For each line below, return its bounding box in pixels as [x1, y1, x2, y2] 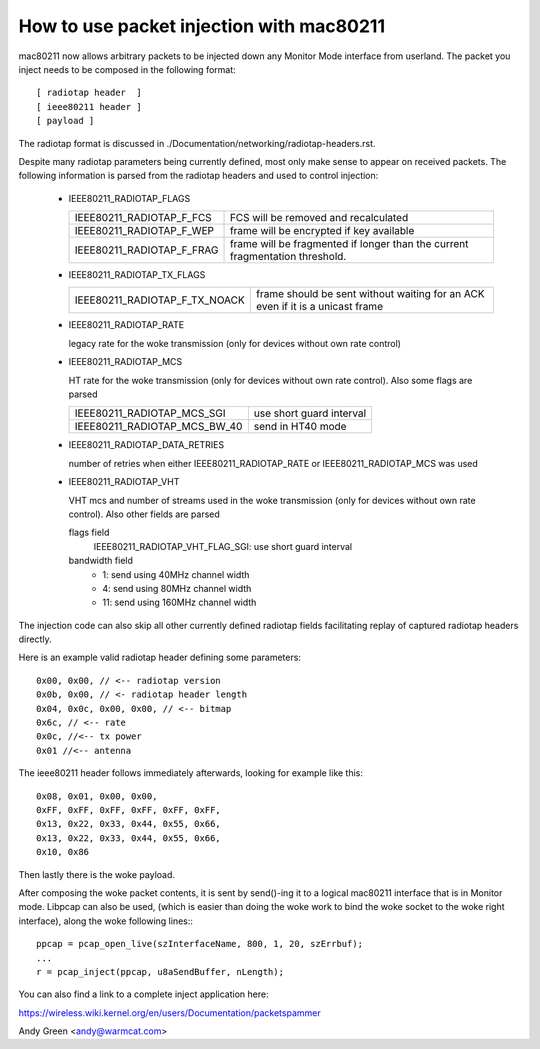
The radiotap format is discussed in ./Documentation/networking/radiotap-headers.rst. [18, 137, 376, 149]
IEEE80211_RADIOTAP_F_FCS [74, 211, 212, 225]
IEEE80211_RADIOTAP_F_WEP [74, 224, 215, 238]
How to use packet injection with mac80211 [18, 15, 385, 37]
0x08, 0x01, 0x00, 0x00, [36, 790, 158, 802]
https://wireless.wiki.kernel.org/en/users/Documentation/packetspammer [18, 1006, 321, 1019]
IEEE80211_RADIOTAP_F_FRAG [74, 243, 219, 257]
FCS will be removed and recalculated [229, 211, 409, 225]
